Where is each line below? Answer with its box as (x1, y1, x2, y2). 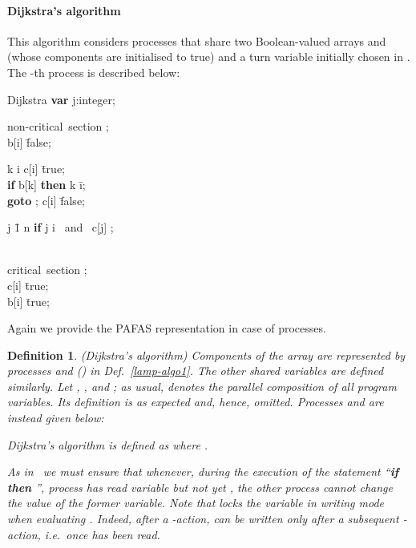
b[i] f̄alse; (7, 133, 51, 150)
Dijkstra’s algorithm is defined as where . (7, 436, 208, 453)
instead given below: (7, 409, 104, 426)
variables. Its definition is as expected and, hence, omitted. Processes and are (7, 393, 384, 410)
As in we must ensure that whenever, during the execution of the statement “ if (7, 463, 399, 480)
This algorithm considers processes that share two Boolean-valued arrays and (7, 32, 386, 49)
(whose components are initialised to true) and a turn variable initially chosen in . (7, 48, 410, 65)
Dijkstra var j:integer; (7, 91, 115, 107)
